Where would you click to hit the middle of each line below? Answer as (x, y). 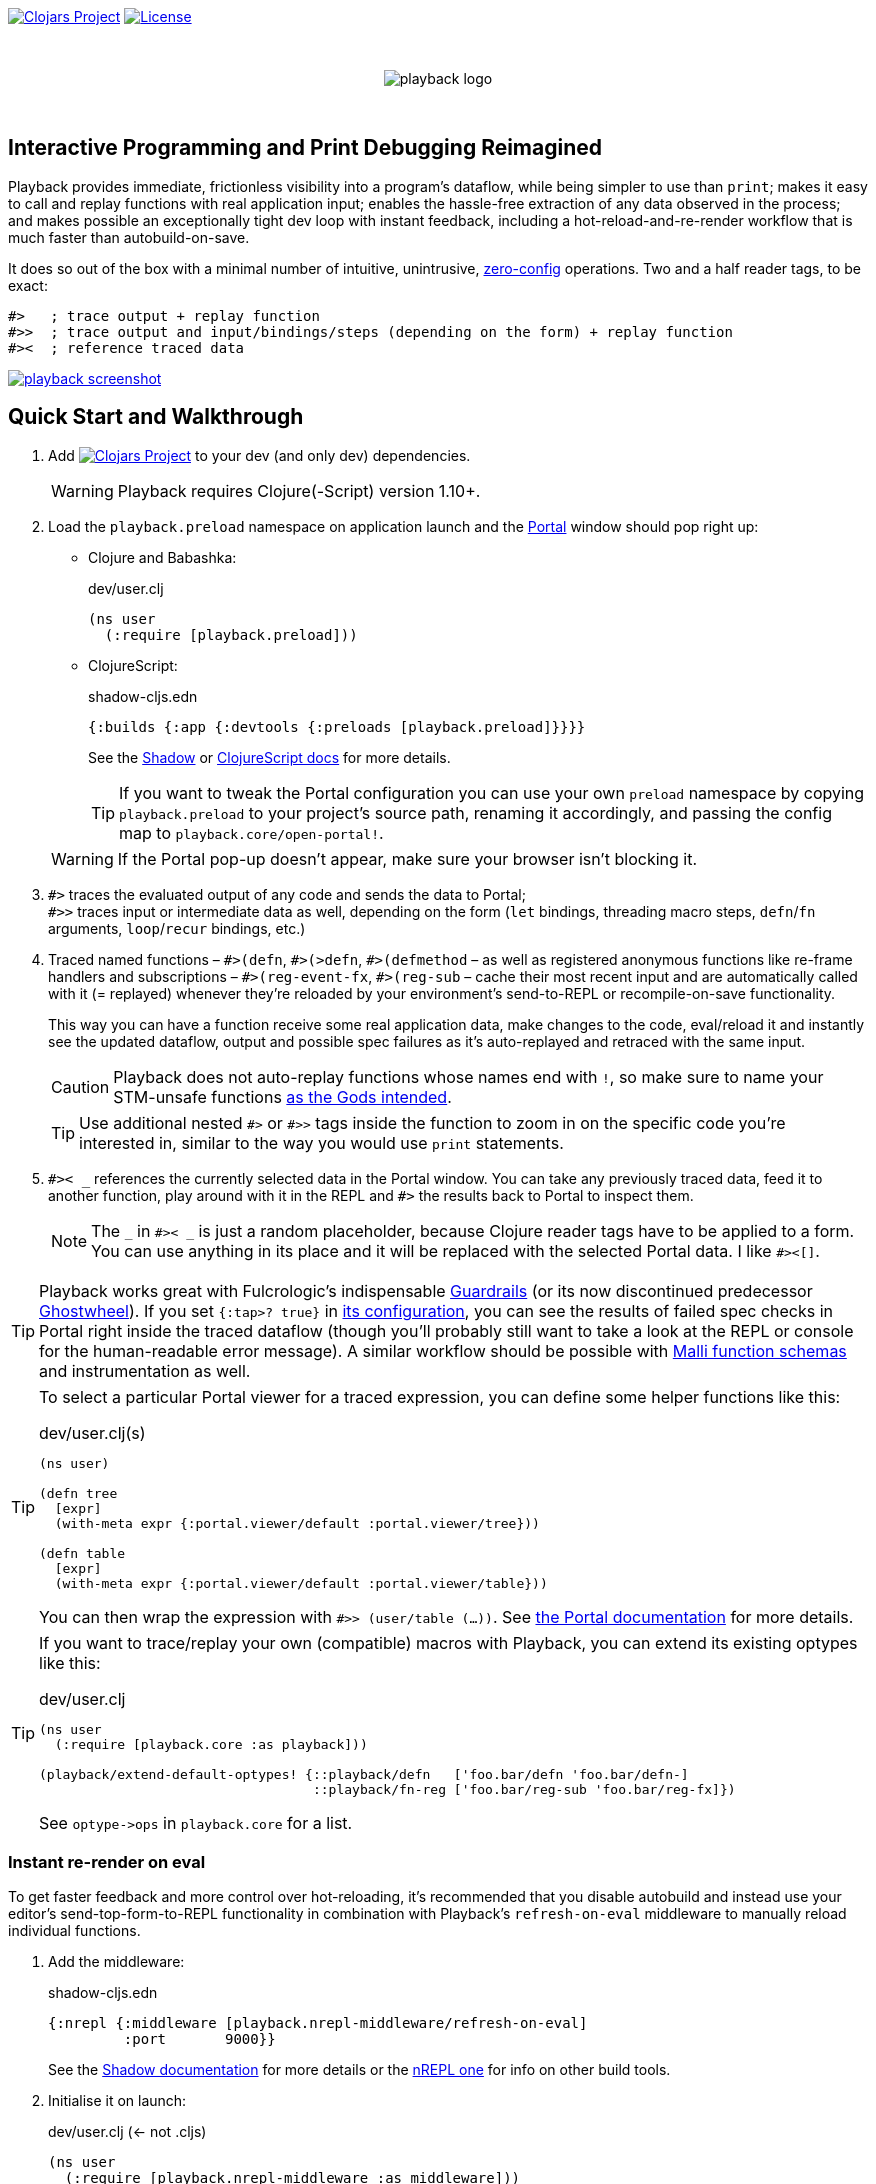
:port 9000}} (199, 2039)
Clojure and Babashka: (162, 557)
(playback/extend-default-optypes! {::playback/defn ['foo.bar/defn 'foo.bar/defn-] (364, 1774)
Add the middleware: (116, 1962)
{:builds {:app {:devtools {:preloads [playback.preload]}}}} (337, 726)
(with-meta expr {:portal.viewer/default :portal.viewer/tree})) (297, 1523)
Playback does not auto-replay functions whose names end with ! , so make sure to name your (468, 1076)
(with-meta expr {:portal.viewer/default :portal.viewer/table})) (301, 1583)
